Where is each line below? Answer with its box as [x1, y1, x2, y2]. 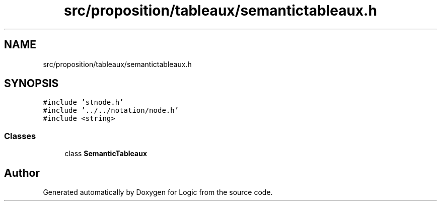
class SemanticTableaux [64, 149, 148, 158]
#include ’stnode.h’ [43, 98, 124, 107]
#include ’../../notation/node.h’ [43, 106, 179, 115]
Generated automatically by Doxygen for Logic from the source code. [43, 188, 273, 197]
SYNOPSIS [4, 77, 59, 90]
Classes [4, 130, 36, 141]
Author [4, 166, 40, 179]
